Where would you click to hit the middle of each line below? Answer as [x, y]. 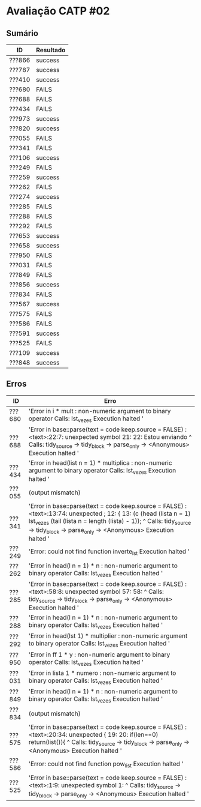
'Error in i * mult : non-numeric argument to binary [100, 411]
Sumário [22, 33]
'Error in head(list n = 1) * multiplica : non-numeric [100, 463]
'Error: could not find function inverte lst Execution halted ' [109, 552]
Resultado [51, 50]
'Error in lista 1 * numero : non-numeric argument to [102, 672]
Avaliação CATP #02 [58, 11]
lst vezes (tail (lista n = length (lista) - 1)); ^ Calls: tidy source [110, 522]
